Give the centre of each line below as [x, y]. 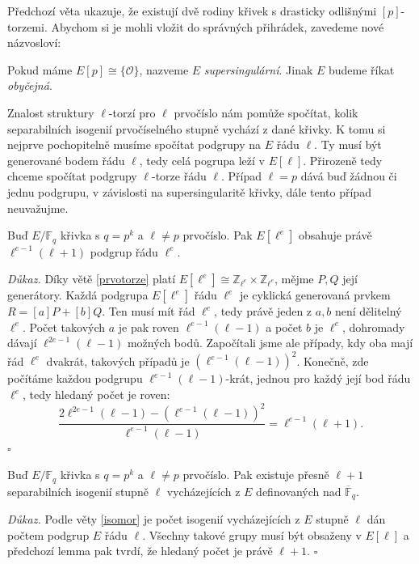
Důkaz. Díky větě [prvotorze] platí [92, 279]
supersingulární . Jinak [258, 69]
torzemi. [27, 26]
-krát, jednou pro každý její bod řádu [318, 378]
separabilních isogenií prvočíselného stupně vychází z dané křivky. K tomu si [197, 128]
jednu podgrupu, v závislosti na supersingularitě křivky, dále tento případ [189, 191]
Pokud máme [40, 69]
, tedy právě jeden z [263, 311]
